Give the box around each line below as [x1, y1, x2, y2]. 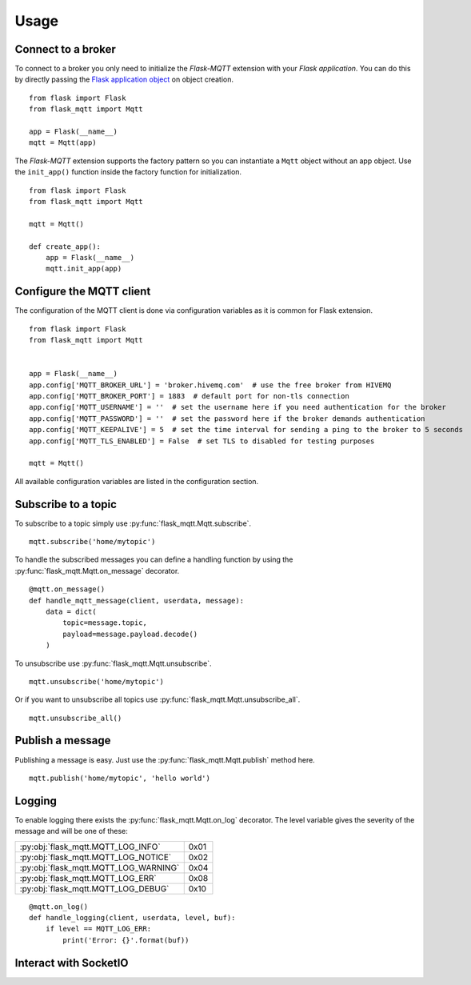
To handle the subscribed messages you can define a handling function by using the [14, 555, 293, 564]
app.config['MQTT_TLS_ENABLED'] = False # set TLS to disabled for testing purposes [29, 436, 375, 446]
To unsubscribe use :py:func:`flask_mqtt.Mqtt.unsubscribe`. [14, 659, 212, 668]
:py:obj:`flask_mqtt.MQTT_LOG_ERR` [19, 872, 157, 883]
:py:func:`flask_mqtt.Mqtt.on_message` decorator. [14, 566, 180, 575]
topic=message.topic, [62, 619, 148, 627]
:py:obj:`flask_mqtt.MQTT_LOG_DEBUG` [19, 883, 170, 894]
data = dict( [45, 607, 97, 616]
